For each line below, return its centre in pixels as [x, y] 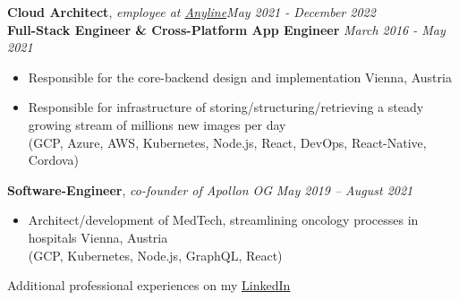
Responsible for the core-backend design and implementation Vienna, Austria [240, 77]
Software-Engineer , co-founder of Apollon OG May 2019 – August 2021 [210, 189]
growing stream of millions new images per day [157, 124]
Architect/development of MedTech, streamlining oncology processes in [223, 220]
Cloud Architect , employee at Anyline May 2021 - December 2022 [191, 12]
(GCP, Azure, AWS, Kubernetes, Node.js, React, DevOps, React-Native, [227, 142]
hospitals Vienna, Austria [98, 237]
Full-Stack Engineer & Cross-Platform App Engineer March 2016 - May [226, 29]
